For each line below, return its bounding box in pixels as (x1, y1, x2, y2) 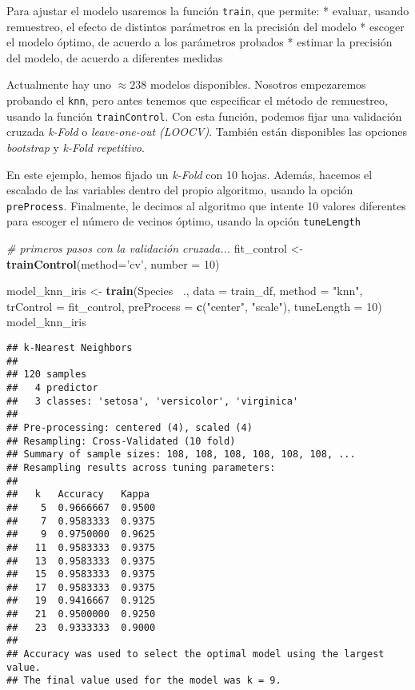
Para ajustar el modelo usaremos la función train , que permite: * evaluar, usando (6, 2, 409, 18)
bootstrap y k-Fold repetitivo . (6, 138, 145, 155)
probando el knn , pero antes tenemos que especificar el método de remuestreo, (6, 92, 388, 109)
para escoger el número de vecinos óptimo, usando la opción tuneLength (6, 213, 361, 229)
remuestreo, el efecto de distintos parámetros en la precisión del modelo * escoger (6, 18, 405, 34)
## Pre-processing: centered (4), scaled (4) (6, 421, 253, 433)
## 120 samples (6, 369, 87, 381)
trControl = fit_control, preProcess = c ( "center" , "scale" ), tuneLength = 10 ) (6, 297, 382, 314)
